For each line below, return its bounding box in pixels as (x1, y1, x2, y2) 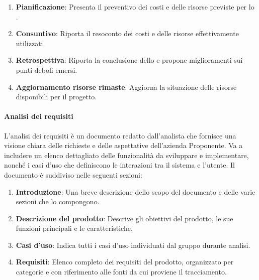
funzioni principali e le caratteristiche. (16, 223, 133, 233)
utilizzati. (16, 38, 45, 48)
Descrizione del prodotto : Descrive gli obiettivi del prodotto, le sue (16, 213, 233, 223)
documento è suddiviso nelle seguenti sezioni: (4, 169, 142, 180)
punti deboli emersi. (16, 64, 77, 75)
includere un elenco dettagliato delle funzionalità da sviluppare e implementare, (4, 150, 249, 160)
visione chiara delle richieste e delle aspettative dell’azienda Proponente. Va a (4, 140, 243, 151)
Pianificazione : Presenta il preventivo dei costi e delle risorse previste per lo (16, 2, 254, 12)
